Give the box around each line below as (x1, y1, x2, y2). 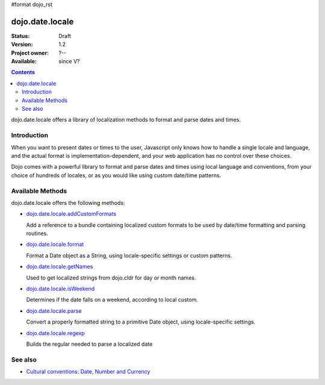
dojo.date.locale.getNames (26, 263, 93, 271)
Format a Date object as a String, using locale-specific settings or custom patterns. (26, 252, 232, 259)
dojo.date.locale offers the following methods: (11, 199, 126, 206)
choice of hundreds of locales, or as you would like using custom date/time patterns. (11, 172, 221, 179)
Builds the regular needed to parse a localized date (26, 340, 153, 348)
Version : (11, 41, 33, 48)
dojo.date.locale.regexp (26, 329, 85, 337)
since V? (58, 58, 80, 65)
